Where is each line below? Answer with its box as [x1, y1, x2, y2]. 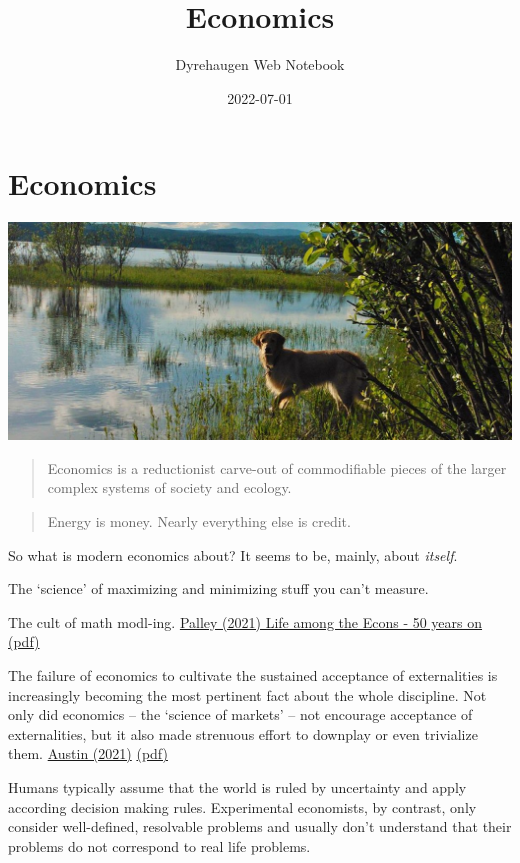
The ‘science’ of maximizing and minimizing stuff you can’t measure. [8, 578, 429, 599]
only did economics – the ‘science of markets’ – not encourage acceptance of [8, 704, 473, 725]
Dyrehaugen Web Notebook [175, 54, 345, 75]
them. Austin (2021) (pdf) [8, 743, 168, 764]
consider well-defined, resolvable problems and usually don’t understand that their [8, 816, 512, 837]
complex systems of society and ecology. [47, 477, 292, 498]
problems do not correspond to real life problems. [8, 835, 311, 856]
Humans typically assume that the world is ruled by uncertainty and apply [8, 777, 467, 797]
